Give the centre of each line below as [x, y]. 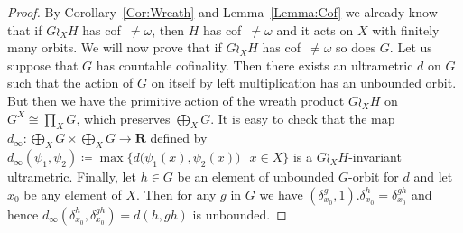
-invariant [375, 157]
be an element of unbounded [256, 177]
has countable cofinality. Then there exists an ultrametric [255, 65]
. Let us [411, 47]
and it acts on [315, 29]
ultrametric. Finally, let [72, 177]
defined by [179, 138]
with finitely [406, 29]
